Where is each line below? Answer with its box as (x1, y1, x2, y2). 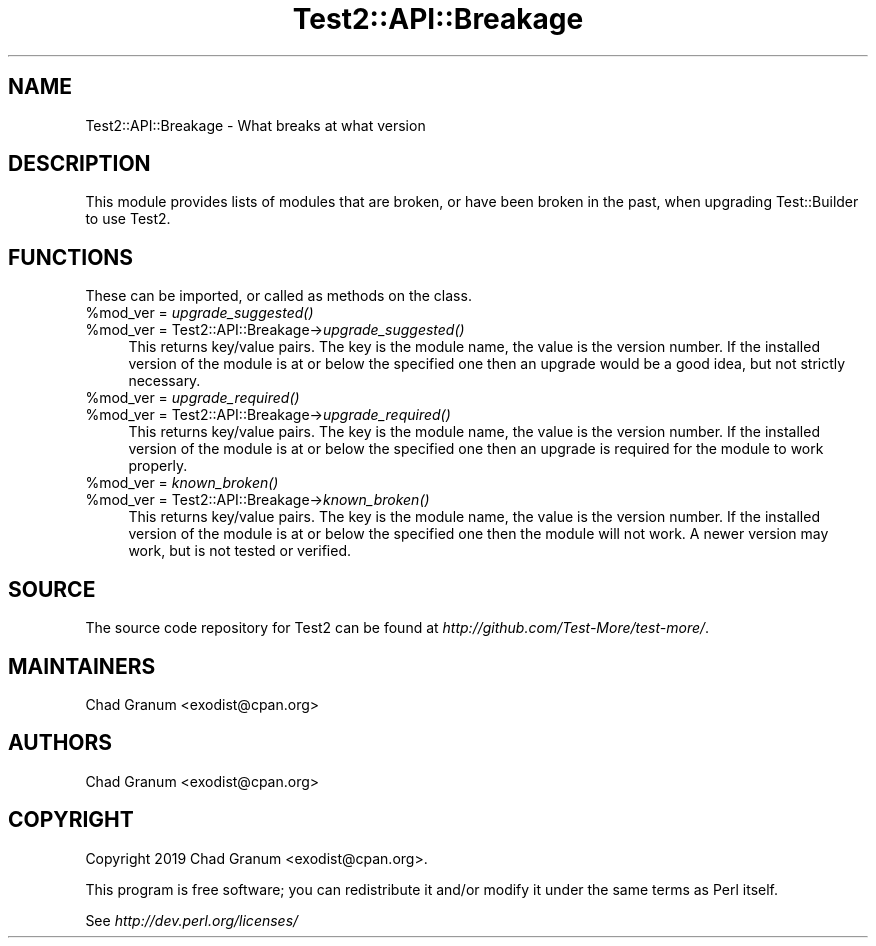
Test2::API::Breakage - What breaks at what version (85, 116, 426, 134)
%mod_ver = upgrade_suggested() (85, 304, 314, 322)
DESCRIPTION (8, 151, 151, 177)
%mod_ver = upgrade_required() (85, 389, 300, 407)
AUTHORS (8, 730, 113, 756)
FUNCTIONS (8, 244, 134, 270)
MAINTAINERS (8, 653, 156, 679)
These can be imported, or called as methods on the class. (85, 287, 472, 305)
